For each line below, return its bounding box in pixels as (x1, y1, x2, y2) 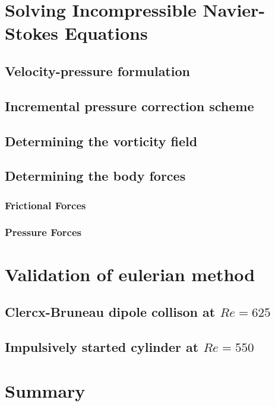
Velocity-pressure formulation (5, 61, 190, 80)
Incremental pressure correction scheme (5, 96, 254, 115)
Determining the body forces (5, 166, 186, 185)
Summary (5, 378, 86, 402)
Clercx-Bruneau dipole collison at (5, 303, 216, 321)
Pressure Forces (5, 225, 82, 240)
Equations (64, 21, 148, 45)
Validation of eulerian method (5, 262, 255, 286)
